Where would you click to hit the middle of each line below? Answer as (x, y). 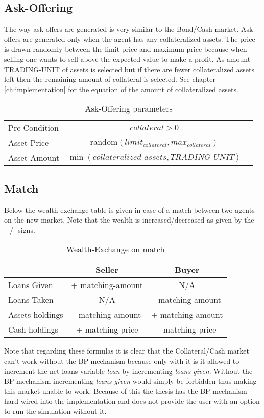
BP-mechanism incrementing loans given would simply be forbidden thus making (130, 381)
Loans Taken (31, 300)
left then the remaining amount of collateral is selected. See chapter (110, 79)
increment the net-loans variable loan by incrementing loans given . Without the (128, 371)
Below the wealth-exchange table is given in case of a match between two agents (129, 210)
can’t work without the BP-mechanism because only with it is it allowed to (122, 360)
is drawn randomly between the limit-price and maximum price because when (126, 49)
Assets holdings (36, 315)
